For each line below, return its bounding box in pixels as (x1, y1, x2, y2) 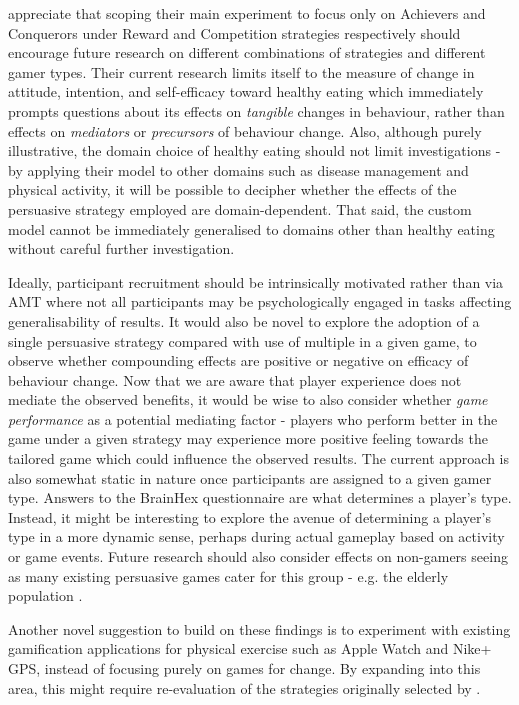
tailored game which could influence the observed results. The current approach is (8, 448, 510, 469)
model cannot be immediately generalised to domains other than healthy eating (8, 218, 495, 239)
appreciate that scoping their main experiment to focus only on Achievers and (8, 3, 486, 23)
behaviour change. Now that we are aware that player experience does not (8, 369, 462, 390)
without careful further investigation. (8, 238, 235, 259)
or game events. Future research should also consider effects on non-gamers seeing (8, 546, 508, 567)
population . (8, 585, 83, 606)
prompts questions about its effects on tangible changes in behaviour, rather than (8, 100, 505, 121)
